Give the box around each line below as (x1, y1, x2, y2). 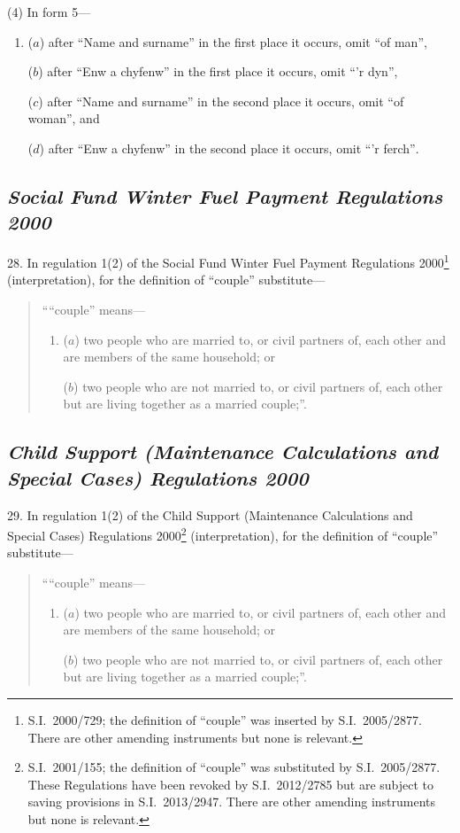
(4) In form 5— (7, 3, 91, 20)
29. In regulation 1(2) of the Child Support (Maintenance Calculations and (7, 505, 413, 524)
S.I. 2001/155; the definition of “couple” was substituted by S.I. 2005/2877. (27, 758, 441, 776)
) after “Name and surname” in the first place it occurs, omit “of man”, (39, 32, 427, 51)
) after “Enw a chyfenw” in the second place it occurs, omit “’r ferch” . (39, 138, 419, 157)
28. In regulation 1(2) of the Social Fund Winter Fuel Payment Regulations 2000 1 (7, 251, 449, 271)
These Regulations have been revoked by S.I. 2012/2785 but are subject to (27, 775, 434, 793)
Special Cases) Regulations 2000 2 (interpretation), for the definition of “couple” (7, 524, 439, 544)
